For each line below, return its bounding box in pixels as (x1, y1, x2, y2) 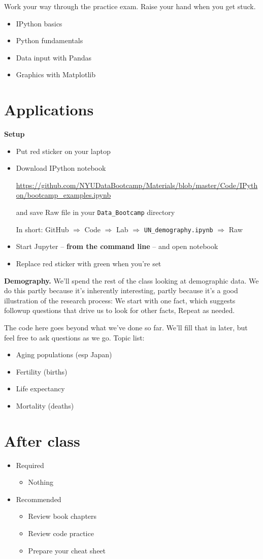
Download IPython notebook (16, 163, 106, 173)
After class (4, 430, 80, 451)
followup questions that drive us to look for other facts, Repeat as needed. (4, 305, 235, 316)
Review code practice (28, 528, 94, 538)
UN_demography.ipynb (144, 226, 213, 234)
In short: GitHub (16, 224, 69, 234)
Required (16, 459, 44, 470)
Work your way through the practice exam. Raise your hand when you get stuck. (4, 1, 256, 11)
